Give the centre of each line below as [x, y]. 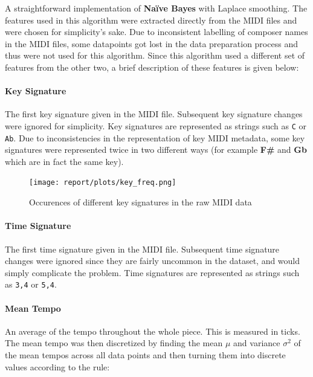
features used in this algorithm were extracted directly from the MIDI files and [151, 20]
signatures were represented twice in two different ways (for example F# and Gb [156, 150]
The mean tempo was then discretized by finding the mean [114, 343]
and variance [257, 343]
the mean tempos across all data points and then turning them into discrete [145, 354]
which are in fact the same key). [64, 161]
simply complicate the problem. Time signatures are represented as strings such [152, 272]
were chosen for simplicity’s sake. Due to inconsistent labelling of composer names [156, 32]
